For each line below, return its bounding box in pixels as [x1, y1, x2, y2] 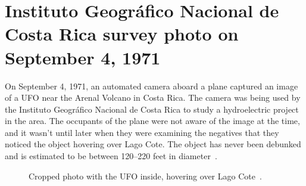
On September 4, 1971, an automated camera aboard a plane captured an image [5, 79, 298, 92]
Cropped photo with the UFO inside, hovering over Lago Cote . [29, 169, 262, 182]
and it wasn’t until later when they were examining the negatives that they [5, 126, 279, 138]
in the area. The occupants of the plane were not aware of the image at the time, [5, 114, 300, 127]
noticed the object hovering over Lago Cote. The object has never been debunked [5, 138, 301, 150]
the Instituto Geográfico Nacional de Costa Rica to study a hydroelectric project [5, 103, 299, 115]
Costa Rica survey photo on [5, 21, 239, 46]
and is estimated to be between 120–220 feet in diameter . [5, 150, 217, 162]
